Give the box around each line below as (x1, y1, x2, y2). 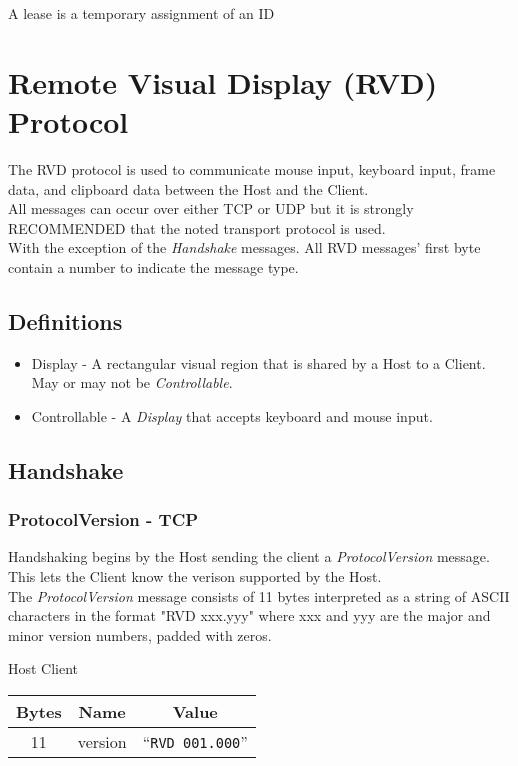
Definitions (8, 305, 123, 336)
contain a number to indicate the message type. (8, 256, 299, 277)
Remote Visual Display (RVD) (8, 61, 438, 102)
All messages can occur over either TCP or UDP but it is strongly (8, 198, 414, 219)
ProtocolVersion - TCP (8, 507, 199, 532)
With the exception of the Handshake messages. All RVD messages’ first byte (8, 237, 481, 258)
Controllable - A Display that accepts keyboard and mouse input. (31, 405, 433, 426)
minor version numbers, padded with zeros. (8, 624, 272, 645)
